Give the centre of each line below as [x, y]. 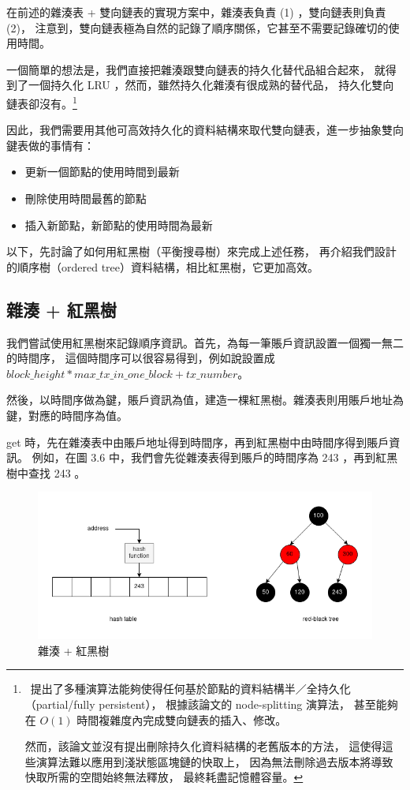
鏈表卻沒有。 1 [42, 102]
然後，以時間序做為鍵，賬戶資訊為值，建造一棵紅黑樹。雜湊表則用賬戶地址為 [205, 400]
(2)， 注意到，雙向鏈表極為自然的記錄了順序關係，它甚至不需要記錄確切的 [198, 27]
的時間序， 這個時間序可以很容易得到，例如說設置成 [141, 358]
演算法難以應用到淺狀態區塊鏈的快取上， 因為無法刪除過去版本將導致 [214, 761]
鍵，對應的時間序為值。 [67, 415]
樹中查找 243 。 [46, 472]
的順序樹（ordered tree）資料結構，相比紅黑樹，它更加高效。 [163, 266]
